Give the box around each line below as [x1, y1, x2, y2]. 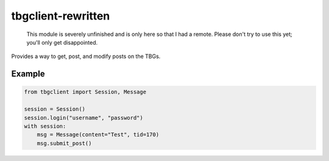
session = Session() [24, 106, 85, 113]
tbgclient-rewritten [11, 9, 110, 23]
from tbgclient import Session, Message [24, 88, 146, 96]
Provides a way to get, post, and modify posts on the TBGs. [11, 52, 161, 60]
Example [11, 69, 45, 79]
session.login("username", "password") [24, 114, 143, 121]
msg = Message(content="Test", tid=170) [37, 131, 160, 138]
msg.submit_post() [37, 140, 92, 146]
